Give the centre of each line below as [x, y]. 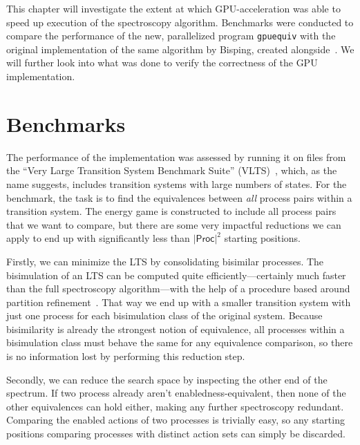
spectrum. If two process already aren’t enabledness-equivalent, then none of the [176, 393]
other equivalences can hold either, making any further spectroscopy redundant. [175, 406]
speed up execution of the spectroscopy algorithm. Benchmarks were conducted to [180, 22]
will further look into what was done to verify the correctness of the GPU [162, 63]
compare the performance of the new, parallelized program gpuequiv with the [171, 36]
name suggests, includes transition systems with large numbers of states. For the [177, 183]
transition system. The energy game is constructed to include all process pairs [171, 211]
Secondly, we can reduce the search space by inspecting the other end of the [167, 379]
